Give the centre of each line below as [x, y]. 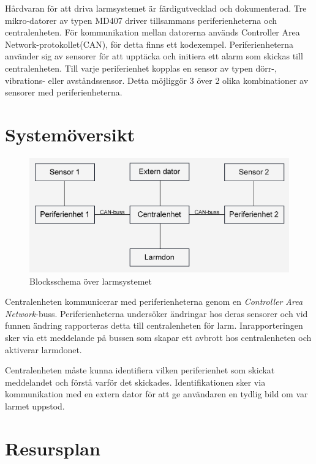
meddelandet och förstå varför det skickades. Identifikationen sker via [135, 382]
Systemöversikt [70, 134]
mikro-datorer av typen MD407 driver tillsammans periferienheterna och [141, 20]
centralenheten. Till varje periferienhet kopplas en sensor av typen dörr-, [141, 68]
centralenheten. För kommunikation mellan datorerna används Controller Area [152, 32]
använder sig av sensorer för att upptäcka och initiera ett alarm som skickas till [154, 56]
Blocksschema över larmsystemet [91, 281]
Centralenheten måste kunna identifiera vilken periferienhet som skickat [140, 370]
